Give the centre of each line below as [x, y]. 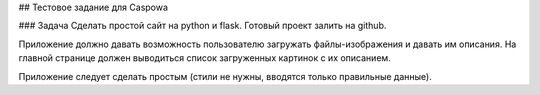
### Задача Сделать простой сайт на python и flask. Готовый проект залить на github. [202, 26]
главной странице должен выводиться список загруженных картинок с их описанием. [205, 58]
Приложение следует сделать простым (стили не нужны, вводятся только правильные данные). [225, 76]
